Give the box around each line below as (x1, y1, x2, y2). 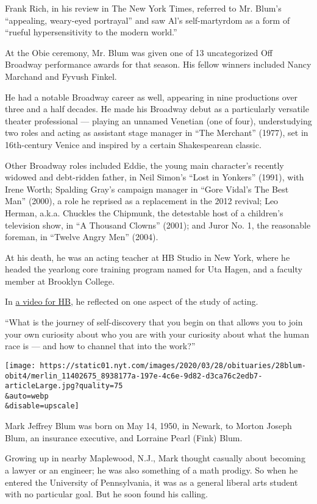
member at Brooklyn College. (5, 274, 115, 287)
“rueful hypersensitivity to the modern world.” (5, 26, 177, 38)
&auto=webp (5, 391, 49, 400)
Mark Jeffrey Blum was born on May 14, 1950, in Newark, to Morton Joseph (5, 419, 292, 432)
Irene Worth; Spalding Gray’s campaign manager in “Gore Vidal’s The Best (5, 182, 289, 195)
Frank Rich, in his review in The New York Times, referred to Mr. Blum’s (5, 2, 282, 14)
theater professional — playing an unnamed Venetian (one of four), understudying (5, 114, 312, 127)
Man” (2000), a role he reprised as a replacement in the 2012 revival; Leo (5, 194, 279, 207)
